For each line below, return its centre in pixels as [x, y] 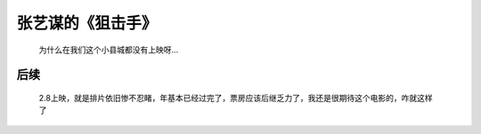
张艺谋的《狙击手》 [87, 23]
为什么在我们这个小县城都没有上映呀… [109, 50]
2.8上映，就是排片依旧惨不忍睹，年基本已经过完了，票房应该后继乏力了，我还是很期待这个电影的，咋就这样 [236, 98]
